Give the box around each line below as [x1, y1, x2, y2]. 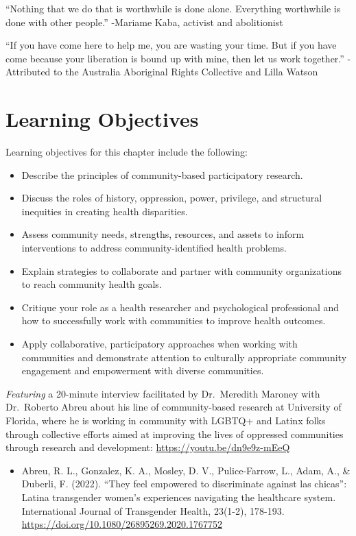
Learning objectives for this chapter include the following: [5, 145, 248, 159]
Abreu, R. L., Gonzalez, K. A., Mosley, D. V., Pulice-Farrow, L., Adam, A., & [21, 463, 351, 477]
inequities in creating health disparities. [21, 204, 188, 218]
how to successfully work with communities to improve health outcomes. [21, 313, 326, 328]
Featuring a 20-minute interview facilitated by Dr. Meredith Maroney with [5, 386, 320, 400]
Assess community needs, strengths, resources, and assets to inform [21, 227, 305, 241]
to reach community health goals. [21, 277, 162, 291]
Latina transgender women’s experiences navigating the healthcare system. [21, 489, 336, 504]
